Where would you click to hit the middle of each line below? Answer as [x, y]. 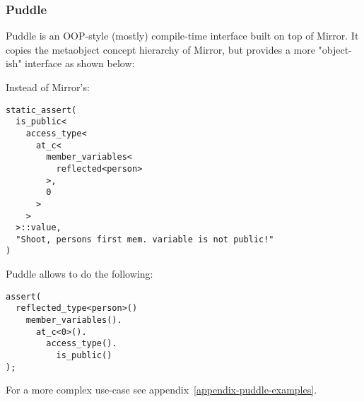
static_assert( [41, 110]
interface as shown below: [80, 63]
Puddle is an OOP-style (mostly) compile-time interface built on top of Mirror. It [182, 36]
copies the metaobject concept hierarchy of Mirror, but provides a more [160, 49]
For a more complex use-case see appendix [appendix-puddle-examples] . [162, 390]
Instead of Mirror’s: [48, 87]
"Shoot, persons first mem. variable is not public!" [145, 239]
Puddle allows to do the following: [80, 274]
